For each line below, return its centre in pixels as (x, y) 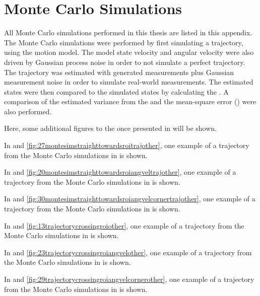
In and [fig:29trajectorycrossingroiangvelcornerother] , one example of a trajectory (129, 279)
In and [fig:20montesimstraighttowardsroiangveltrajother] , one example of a (120, 172)
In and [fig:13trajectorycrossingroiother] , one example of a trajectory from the (124, 225)
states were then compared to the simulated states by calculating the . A (116, 91)
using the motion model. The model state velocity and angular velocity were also (129, 52)
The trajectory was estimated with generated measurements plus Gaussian (119, 72)
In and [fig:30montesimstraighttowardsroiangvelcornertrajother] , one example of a (130, 199)
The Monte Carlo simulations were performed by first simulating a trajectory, (124, 42)
